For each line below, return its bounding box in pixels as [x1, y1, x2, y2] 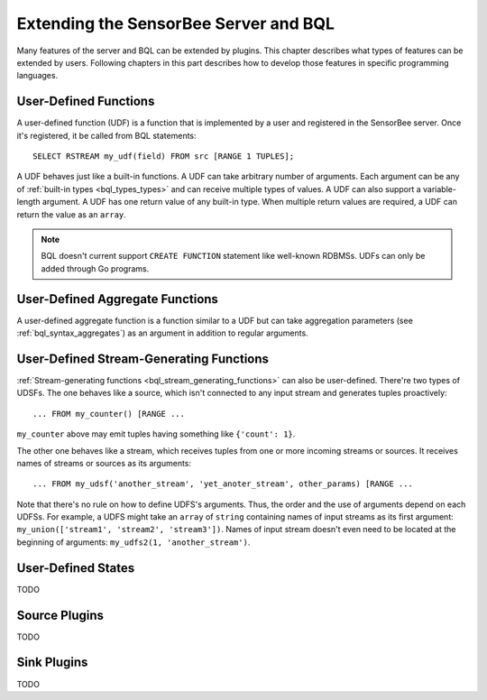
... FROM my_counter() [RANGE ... [32, 409, 185, 419]
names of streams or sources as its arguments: [16, 457, 192, 468]
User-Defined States [16, 560, 135, 576]
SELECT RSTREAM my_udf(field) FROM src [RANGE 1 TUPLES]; [32, 152, 295, 161]
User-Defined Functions [16, 94, 155, 109]
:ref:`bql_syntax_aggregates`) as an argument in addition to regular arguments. [16, 327, 308, 338]
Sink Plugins [16, 655, 88, 670]
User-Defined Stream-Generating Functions [16, 351, 270, 366]
